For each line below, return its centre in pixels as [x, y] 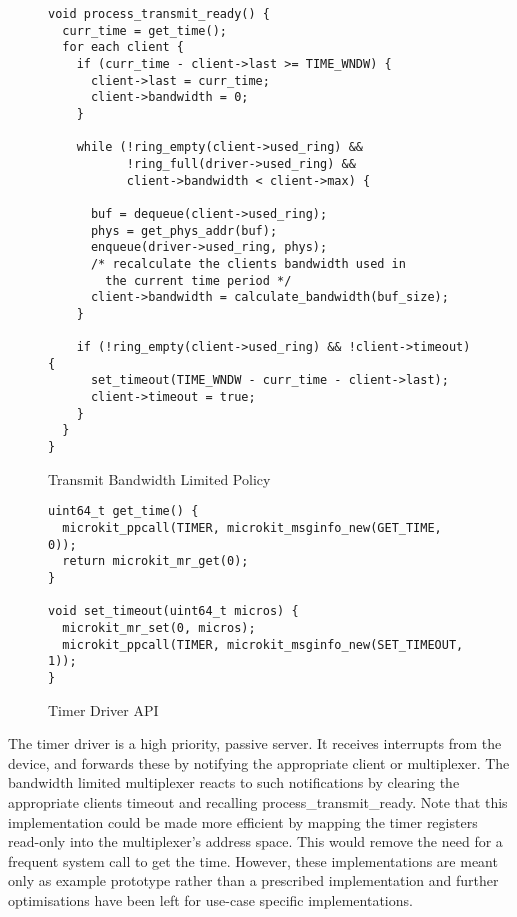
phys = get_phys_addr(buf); [184, 230]
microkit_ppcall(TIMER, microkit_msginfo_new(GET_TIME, [252, 527]
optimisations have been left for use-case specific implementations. [210, 899]
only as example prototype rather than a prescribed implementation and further [253, 880]
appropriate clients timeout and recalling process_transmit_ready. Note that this [258, 801]
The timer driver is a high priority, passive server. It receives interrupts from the [255, 743]
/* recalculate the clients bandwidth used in [248, 263]
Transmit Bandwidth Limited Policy [159, 478]
